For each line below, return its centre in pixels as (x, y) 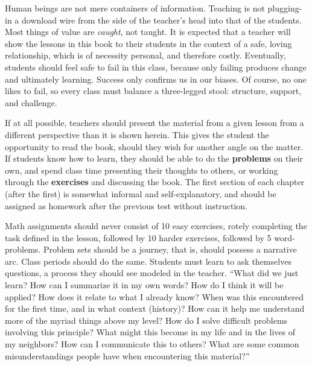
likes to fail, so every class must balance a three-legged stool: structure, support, (153, 91)
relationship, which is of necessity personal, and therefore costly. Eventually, (145, 55)
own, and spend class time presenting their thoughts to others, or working (142, 170)
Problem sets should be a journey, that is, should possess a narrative (170, 249)
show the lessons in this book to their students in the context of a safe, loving (148, 43)
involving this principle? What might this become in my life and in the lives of (150, 332)
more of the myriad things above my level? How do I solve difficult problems (146, 320)
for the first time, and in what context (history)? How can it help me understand (155, 308)
